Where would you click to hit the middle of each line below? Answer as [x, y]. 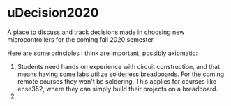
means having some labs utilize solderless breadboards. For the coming [121, 74]
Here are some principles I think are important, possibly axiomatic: [103, 53]
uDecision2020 [53, 13]
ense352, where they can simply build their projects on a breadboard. [118, 89]
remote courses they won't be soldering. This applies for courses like [117, 81]
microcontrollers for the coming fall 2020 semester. [81, 39]
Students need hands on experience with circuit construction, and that [118, 66]
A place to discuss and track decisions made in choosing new [96, 32]
